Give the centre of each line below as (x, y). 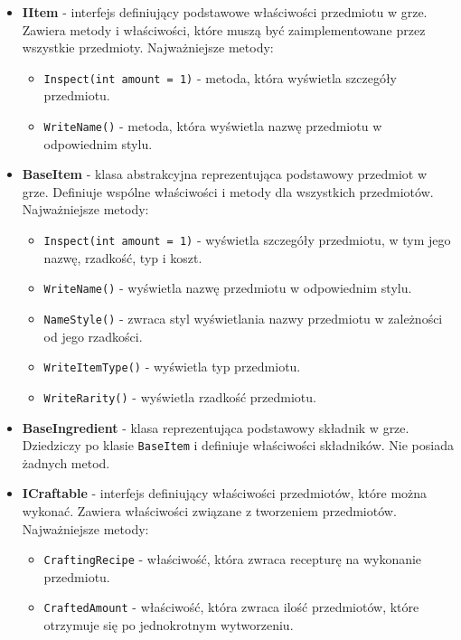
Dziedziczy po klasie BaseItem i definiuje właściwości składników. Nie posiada (238, 445)
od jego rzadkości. (93, 336)
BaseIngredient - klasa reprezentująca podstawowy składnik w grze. (216, 427)
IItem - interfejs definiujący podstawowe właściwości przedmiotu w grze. (225, 12)
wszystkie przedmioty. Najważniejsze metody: (148, 47)
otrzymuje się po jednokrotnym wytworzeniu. (169, 625)
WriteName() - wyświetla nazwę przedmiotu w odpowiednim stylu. (228, 288)
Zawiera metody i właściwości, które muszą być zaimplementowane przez (224, 29)
